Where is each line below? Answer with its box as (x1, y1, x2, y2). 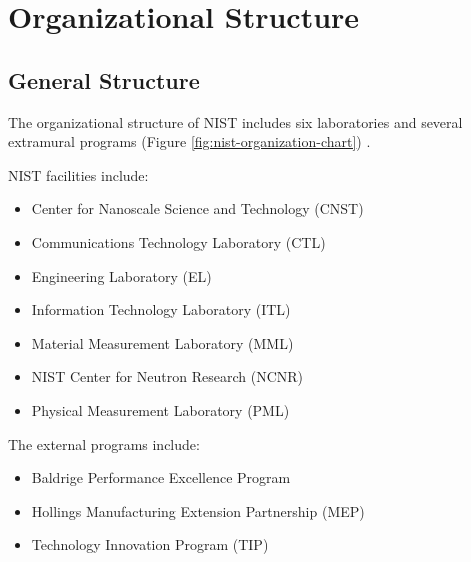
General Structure (8, 64, 200, 95)
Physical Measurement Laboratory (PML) (31, 399, 290, 420)
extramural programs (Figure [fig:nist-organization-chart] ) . (8, 131, 371, 152)
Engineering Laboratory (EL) (31, 265, 212, 286)
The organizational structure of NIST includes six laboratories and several (8, 111, 463, 132)
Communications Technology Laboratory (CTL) (31, 231, 326, 252)
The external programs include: (8, 433, 200, 454)
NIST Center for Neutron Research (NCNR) (31, 366, 304, 387)
